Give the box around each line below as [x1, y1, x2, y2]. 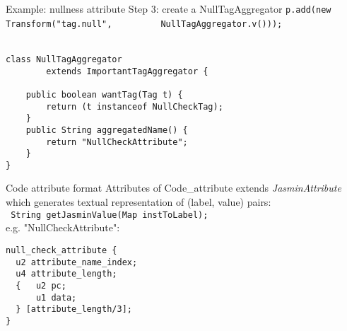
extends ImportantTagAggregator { [46, 66, 208, 76]
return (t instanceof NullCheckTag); [46, 101, 223, 112]
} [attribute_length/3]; [16, 304, 132, 315]
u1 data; [35, 292, 77, 303]
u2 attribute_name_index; [16, 257, 138, 267]
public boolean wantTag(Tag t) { [25, 89, 183, 100]
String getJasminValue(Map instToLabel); [11, 209, 208, 220]
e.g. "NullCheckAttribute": [6, 220, 120, 235]
